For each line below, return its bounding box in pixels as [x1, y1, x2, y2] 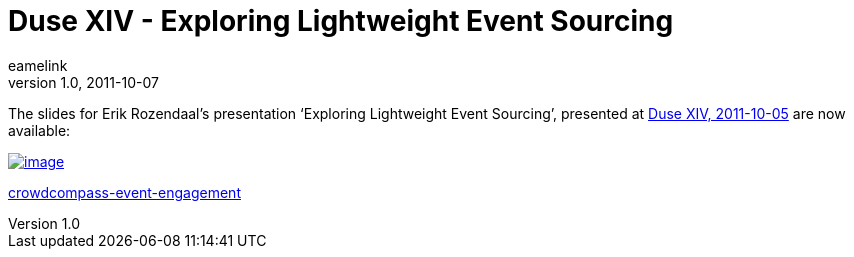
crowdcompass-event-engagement [8, 183, 241, 201]
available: [8, 121, 71, 139]
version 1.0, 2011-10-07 [8, 73, 159, 91]
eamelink [8, 56, 68, 74]
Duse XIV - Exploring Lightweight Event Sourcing [8, 4, 674, 38]
